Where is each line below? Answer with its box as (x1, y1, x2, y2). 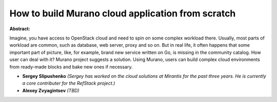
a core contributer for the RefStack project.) (22, 80, 115, 87)
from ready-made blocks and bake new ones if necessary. (9, 64, 133, 70)
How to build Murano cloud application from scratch (9, 8, 236, 19)
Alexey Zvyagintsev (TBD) (22, 87, 80, 93)
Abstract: (9, 26, 30, 32)
